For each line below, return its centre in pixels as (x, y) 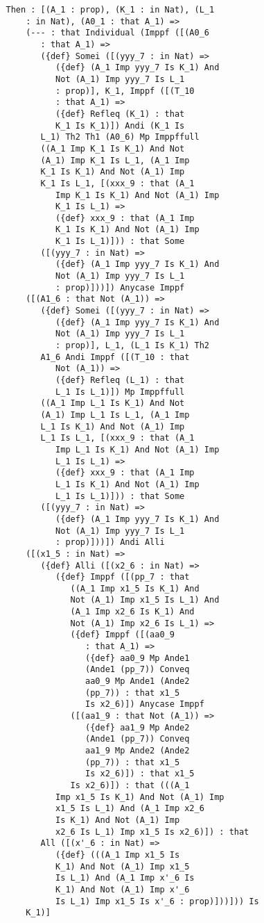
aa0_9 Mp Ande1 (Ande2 (138, 681)
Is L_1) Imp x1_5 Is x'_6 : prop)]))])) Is (157, 901)
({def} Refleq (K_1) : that (120, 114)
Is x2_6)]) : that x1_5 (140, 774)
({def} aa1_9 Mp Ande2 (138, 727)
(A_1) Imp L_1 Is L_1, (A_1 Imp (115, 415)
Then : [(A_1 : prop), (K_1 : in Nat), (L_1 (110, 10)
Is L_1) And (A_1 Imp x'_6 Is (125, 878)
